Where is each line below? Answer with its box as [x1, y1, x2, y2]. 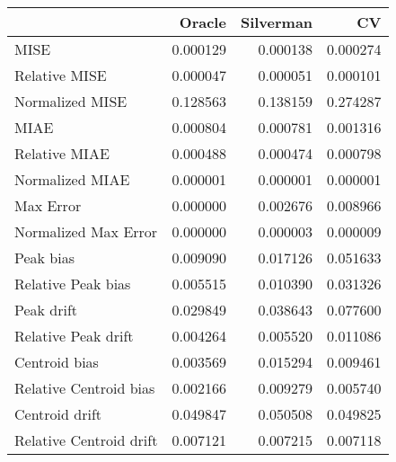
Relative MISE [14, 65, 107, 85]
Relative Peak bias [14, 273, 131, 294]
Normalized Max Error [14, 221, 158, 242]
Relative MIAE [14, 143, 110, 164]
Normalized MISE [14, 91, 128, 111]
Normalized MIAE [14, 169, 130, 190]
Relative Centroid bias [14, 378, 155, 398]
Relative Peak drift [14, 325, 134, 346]
